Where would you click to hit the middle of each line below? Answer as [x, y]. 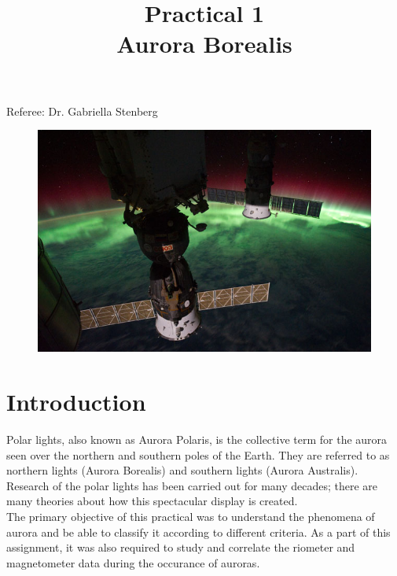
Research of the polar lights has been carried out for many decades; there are [192, 485]
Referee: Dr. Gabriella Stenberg [82, 111]
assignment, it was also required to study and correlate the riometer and [181, 547]
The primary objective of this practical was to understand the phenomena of [191, 517]
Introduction [76, 402]
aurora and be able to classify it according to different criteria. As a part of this [198, 532]
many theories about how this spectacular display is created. [152, 501]
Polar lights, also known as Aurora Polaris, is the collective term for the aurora [197, 439]
